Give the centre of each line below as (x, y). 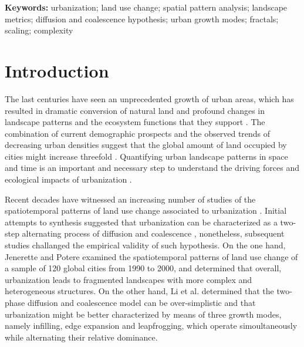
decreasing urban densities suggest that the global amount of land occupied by (146, 145)
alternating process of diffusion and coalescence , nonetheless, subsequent (153, 233)
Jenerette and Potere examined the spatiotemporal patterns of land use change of (151, 256)
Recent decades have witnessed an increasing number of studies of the (130, 199)
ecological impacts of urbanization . (68, 179)
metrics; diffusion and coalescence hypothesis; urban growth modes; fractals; (142, 18)
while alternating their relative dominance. (81, 337)
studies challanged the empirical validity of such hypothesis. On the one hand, (145, 245)
